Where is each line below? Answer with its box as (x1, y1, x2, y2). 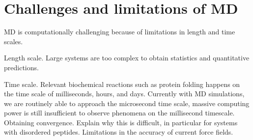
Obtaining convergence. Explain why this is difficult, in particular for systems (4, 117, 238, 127)
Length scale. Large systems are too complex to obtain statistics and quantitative (4, 53, 250, 63)
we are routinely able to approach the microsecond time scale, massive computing (4, 98, 250, 108)
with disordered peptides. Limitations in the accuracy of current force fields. (4, 127, 233, 137)
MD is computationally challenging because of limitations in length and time (4, 27, 235, 37)
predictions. (4, 62, 39, 72)
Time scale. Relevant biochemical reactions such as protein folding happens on (4, 79, 240, 89)
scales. (4, 36, 23, 46)
